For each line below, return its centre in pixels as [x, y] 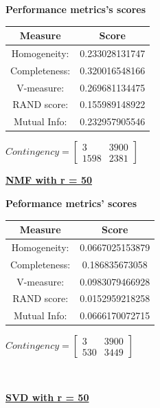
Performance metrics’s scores [76, 9]
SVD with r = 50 [47, 397]
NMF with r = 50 [49, 180]
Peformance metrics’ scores [71, 203]
